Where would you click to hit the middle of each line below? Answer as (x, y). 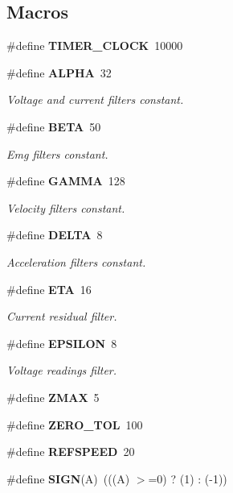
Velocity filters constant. (66, 207)
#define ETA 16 (49, 289)
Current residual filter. (62, 316)
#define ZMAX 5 (53, 397)
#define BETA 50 (54, 126)
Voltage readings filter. (62, 370)
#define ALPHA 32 (59, 72)
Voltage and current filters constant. (95, 99)
